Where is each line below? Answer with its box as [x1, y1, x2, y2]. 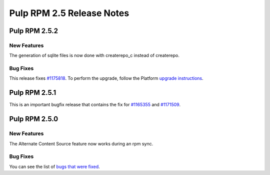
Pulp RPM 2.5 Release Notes [9, 8, 129, 19]
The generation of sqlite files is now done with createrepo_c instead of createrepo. [9, 53, 180, 59]
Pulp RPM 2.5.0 [9, 115, 58, 123]
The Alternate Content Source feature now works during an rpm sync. [9, 140, 153, 146]
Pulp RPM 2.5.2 [9, 27, 58, 35]
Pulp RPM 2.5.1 [9, 88, 56, 97]
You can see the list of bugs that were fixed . [9, 163, 100, 169]
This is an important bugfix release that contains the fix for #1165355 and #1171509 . [9, 102, 181, 108]
